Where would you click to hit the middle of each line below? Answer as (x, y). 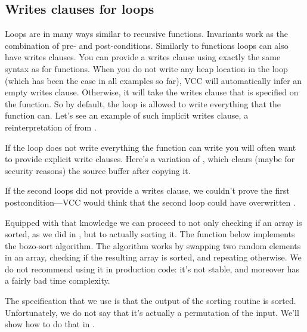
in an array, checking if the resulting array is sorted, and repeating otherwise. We (153, 257)
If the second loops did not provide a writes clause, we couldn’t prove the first (147, 190)
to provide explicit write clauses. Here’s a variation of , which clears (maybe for (150, 159)
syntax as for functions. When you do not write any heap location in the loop (146, 68)
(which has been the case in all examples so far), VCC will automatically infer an (153, 80)
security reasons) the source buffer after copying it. (98, 170)
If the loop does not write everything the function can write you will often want (151, 147)
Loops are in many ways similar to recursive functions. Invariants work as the (146, 34)
